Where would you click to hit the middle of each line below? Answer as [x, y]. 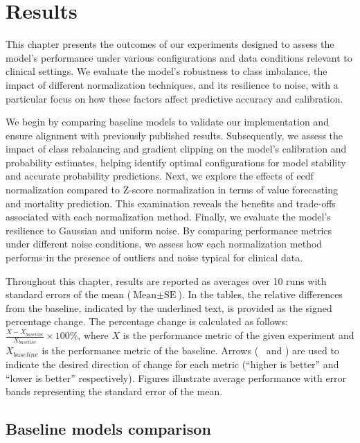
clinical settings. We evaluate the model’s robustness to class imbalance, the [166, 71]
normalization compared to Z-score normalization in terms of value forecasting [172, 190]
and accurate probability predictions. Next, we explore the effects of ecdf [160, 176]
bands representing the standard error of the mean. [114, 391]
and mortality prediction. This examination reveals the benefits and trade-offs [171, 203]
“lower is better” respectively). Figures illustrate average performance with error [176, 377]
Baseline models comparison [108, 429]
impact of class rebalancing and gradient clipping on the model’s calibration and [176, 149]
